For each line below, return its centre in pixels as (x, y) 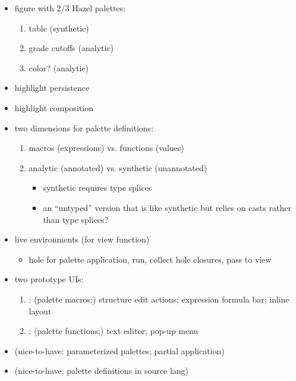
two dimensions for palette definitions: (84, 127)
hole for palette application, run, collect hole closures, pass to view (150, 259)
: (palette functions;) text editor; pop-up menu (114, 331)
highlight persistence (52, 88)
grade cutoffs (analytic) (71, 48)
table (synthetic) (59, 28)
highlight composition (54, 107)
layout (40, 311)
